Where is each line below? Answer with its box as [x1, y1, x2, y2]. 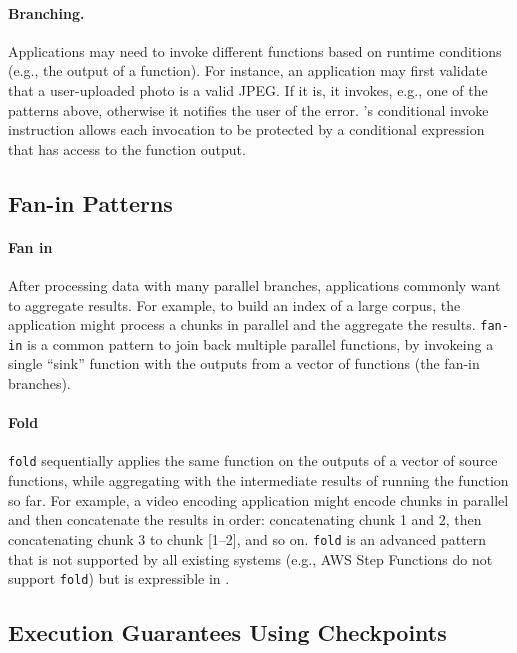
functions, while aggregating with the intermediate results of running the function [8, 470, 509, 491]
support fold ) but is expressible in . [8, 568, 230, 589]
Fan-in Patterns [8, 187, 173, 218]
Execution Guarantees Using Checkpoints [8, 617, 447, 648]
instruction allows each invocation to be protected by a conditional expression [8, 119, 485, 140]
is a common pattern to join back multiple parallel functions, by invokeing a [26, 333, 494, 354]
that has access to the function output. [8, 138, 246, 159]
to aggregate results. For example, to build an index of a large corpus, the [8, 294, 461, 315]
